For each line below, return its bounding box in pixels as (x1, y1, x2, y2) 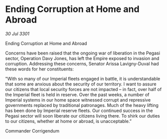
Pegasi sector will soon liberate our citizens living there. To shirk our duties (5, 112, 160, 118)
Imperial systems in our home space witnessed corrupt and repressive (5, 96, 151, 103)
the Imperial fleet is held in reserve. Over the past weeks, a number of (5, 91, 149, 97)
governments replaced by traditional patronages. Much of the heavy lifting (5, 102, 159, 108)
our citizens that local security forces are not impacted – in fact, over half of (5, 86, 162, 92)
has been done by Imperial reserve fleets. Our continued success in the (5, 107, 153, 113)
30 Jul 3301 (5, 30, 30, 36)
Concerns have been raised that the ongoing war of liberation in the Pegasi (5, 50, 160, 56)
